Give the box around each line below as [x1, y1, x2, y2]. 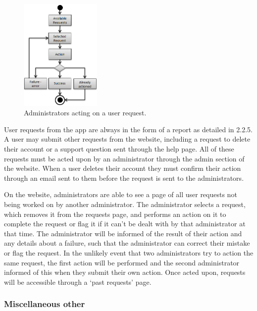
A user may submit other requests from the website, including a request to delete [4, 134, 251, 144]
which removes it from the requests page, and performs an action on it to [4, 208, 226, 219]
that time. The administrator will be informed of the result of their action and [4, 228, 242, 238]
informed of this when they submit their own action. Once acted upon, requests [4, 267, 246, 277]
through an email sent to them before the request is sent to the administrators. [4, 172, 244, 183]
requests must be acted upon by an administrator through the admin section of [4, 153, 245, 163]
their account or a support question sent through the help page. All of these [4, 144, 234, 154]
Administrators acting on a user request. [24, 107, 147, 118]
